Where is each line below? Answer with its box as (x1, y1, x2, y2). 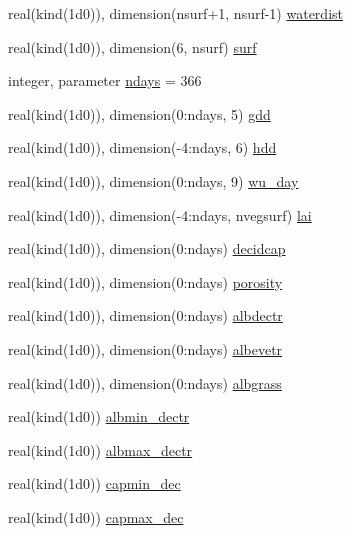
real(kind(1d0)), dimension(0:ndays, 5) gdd (8, 103, 271, 124)
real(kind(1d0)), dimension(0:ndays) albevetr (8, 338, 283, 359)
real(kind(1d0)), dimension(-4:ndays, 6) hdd (8, 137, 277, 158)
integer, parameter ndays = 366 (8, 70, 202, 91)
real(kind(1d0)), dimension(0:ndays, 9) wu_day (8, 170, 299, 191)
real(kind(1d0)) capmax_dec (8, 506, 184, 527)
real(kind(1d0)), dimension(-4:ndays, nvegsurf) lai (8, 204, 312, 225)
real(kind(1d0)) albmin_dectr (8, 406, 190, 427)
